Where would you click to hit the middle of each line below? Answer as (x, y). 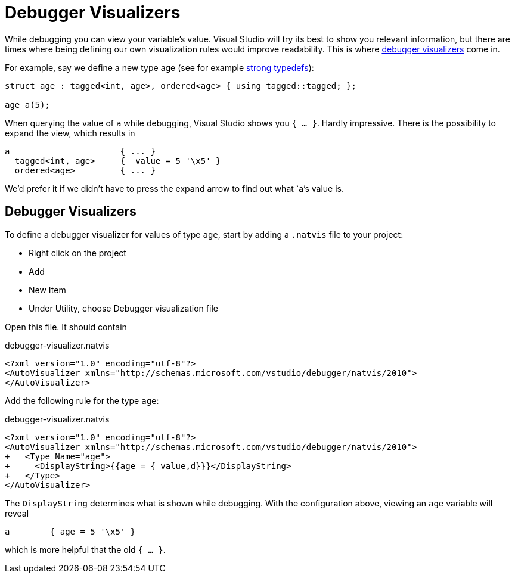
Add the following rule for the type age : (82, 400)
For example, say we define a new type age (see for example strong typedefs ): (159, 67)
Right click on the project (77, 253)
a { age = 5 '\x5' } (70, 531)
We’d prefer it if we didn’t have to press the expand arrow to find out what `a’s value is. (175, 188)
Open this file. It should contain (66, 327)
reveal (17, 513)
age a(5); (27, 105)
